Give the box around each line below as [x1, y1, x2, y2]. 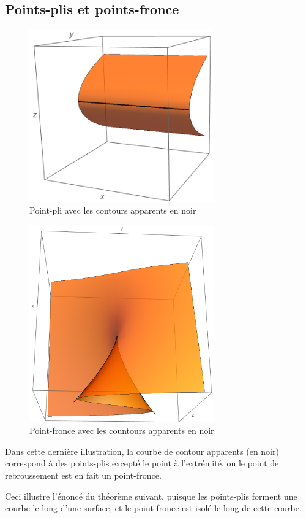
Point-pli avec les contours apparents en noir [29, 204, 196, 217]
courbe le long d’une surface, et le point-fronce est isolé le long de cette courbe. [5, 501, 302, 514]
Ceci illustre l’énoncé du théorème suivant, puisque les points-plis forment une [5, 489, 297, 502]
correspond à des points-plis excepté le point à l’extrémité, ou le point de [5, 457, 279, 470]
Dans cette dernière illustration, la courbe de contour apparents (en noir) [5, 444, 279, 457]
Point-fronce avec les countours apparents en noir [29, 424, 214, 437]
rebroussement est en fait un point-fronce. [5, 469, 162, 482]
